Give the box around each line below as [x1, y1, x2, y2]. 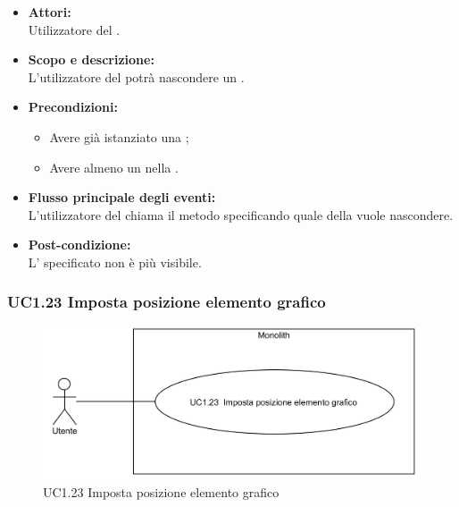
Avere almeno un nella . [49, 157, 179, 176]
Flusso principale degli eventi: [28, 188, 216, 207]
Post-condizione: [28, 235, 131, 254]
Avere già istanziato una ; [49, 127, 189, 146]
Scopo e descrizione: [28, 50, 154, 69]
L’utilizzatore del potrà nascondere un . [28, 67, 245, 86]
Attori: [28, 3, 71, 21]
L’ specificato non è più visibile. [28, 252, 202, 271]
